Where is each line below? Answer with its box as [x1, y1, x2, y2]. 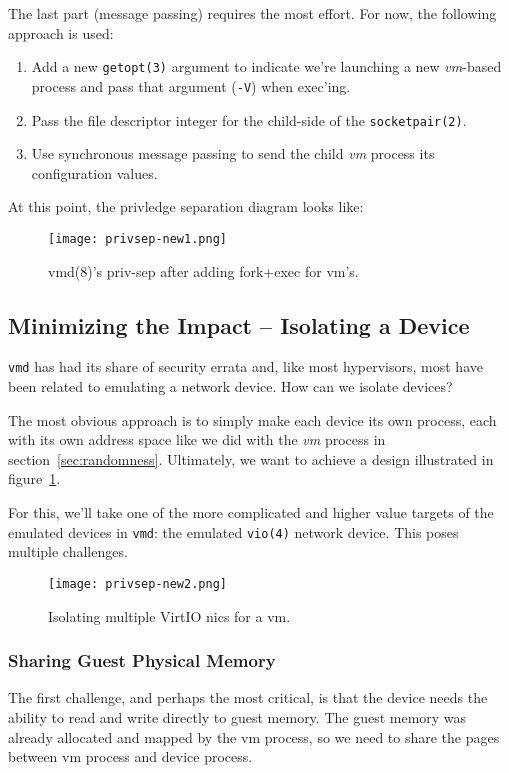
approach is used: [8, 22, 114, 43]
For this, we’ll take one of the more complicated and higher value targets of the [8, 502, 494, 523]
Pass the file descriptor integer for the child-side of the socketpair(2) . [31, 109, 467, 130]
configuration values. [31, 162, 158, 183]
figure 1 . [8, 468, 61, 489]
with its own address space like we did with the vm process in [8, 429, 386, 450]
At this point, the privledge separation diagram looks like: [8, 196, 364, 217]
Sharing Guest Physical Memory [8, 648, 276, 673]
